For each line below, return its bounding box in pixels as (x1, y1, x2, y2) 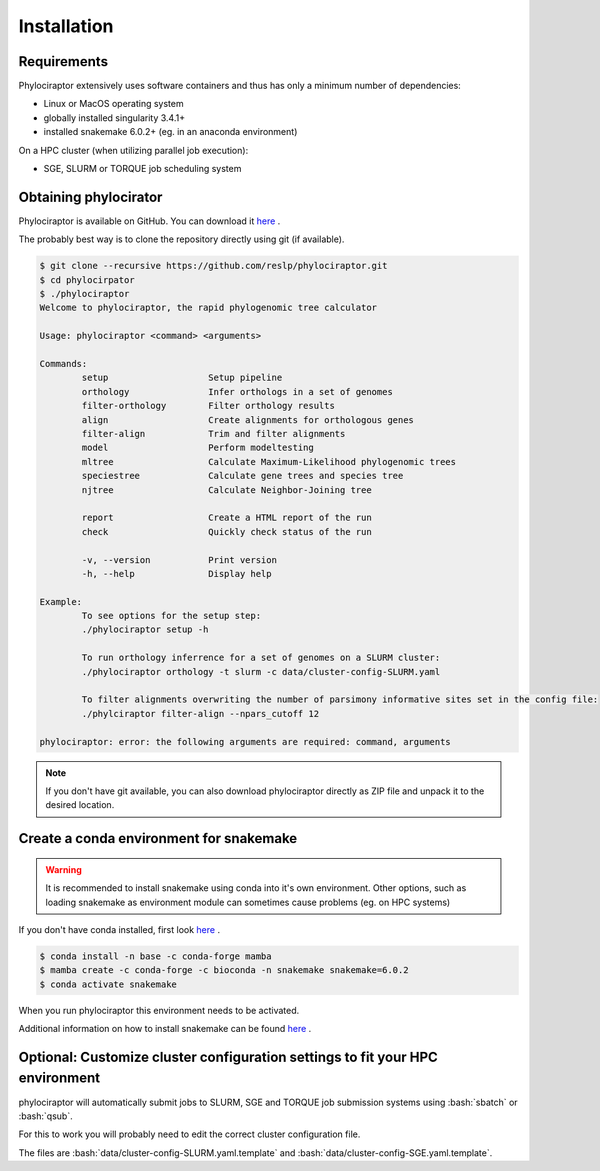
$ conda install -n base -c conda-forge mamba (39, 950, 272, 962)
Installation (18, 15, 114, 37)
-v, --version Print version (81, 554, 277, 565)
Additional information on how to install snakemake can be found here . (18, 1023, 312, 1035)
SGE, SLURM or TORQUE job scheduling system (43, 163, 242, 175)
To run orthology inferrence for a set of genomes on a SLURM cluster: (81, 652, 441, 664)
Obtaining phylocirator (18, 188, 163, 205)
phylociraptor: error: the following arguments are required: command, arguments (39, 736, 452, 747)
